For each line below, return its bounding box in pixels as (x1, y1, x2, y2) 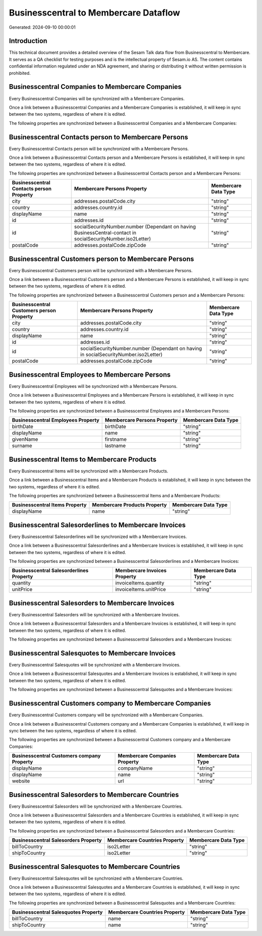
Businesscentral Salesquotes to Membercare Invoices (9, 649, 176, 657)
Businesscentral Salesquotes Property (12, 909, 103, 916)
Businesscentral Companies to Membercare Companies (9, 83, 182, 91)
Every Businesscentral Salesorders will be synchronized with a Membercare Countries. (9, 803, 183, 809)
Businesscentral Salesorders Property (12, 837, 102, 844)
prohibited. (9, 70, 31, 76)
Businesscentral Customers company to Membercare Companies (9, 699, 211, 708)
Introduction (9, 37, 48, 45)
